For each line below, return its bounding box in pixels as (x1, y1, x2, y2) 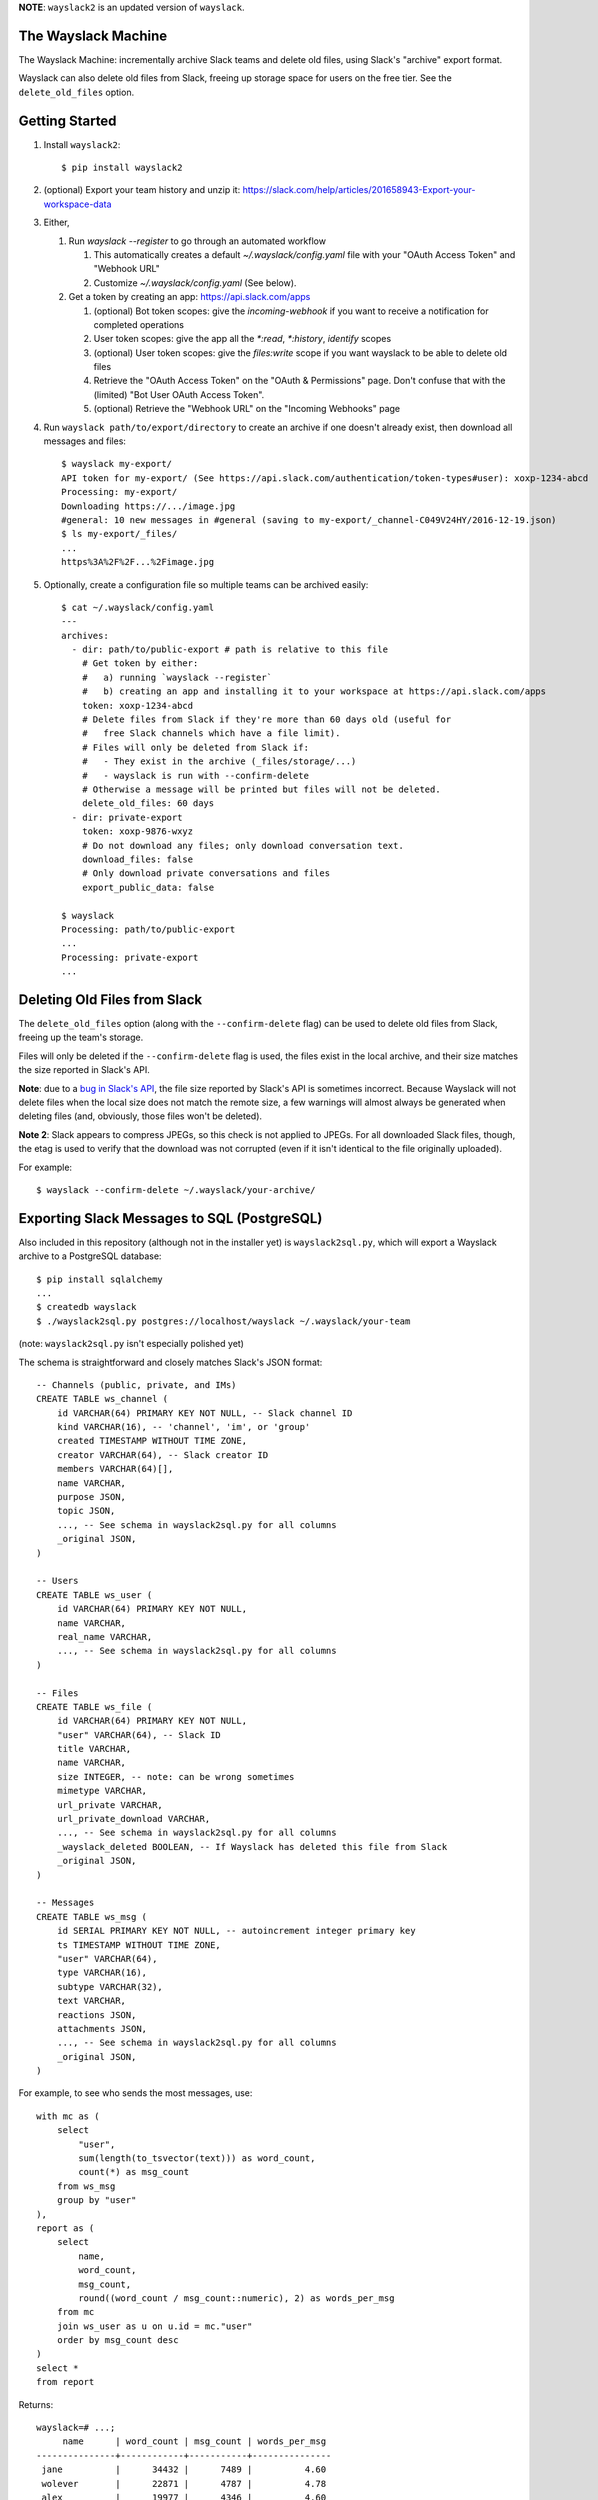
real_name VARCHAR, (56, 1631, 153, 1642)
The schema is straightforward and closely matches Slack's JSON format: (18, 1356, 323, 1368)
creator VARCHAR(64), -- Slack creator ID (56, 1449, 269, 1460)
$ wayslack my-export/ (61, 458, 173, 470)
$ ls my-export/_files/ (61, 528, 178, 540)
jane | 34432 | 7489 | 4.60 (41, 2464, 327, 2475)
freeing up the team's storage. (18, 1031, 144, 1044)
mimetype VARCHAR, (56, 1785, 148, 1797)
